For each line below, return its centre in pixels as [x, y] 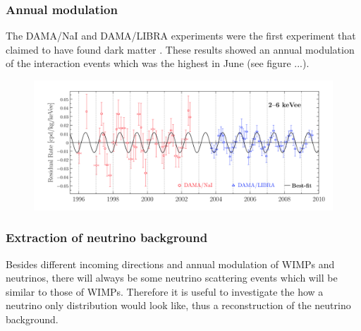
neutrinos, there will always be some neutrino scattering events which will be [172, 278]
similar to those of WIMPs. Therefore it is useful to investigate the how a [165, 291]
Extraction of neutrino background [107, 237]
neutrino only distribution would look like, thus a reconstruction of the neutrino [178, 305]
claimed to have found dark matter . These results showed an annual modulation [180, 49]
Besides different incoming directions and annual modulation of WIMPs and [170, 264]
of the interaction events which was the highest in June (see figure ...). [158, 63]
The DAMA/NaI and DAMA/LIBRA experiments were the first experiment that [181, 36]
